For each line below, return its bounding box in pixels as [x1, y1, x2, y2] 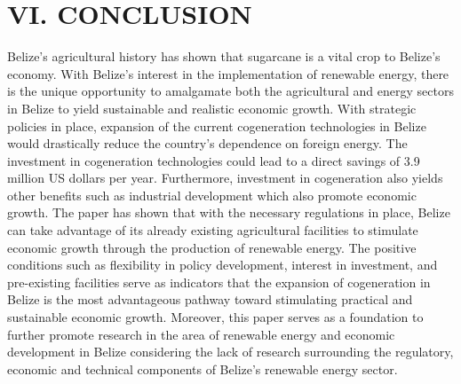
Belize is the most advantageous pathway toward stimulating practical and [7, 290, 413, 309]
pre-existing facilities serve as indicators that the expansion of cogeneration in [7, 272, 431, 291]
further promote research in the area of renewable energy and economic [7, 325, 395, 343]
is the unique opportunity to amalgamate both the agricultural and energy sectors [7, 82, 454, 100]
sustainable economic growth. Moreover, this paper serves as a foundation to [7, 308, 424, 326]
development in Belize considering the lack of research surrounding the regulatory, [7, 342, 454, 361]
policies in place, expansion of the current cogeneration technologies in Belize [7, 116, 426, 135]
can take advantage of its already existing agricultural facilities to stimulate [7, 221, 418, 239]
